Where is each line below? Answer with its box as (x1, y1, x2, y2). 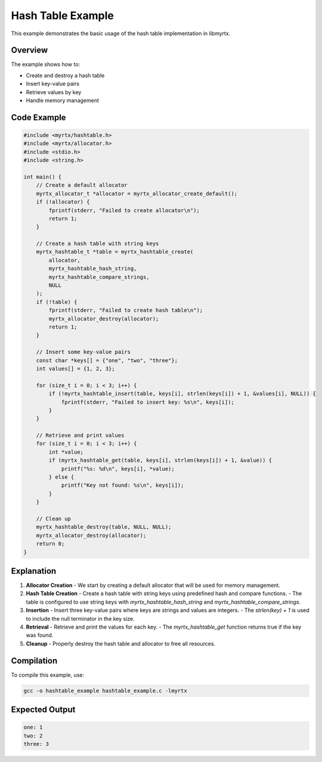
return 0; (36, 540, 65, 548)
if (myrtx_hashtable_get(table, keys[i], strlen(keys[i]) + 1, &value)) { (48, 457, 273, 464)
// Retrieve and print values (36, 432, 125, 439)
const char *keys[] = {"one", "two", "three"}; (36, 357, 178, 363)
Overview (11, 45, 48, 55)
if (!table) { (36, 298, 78, 305)
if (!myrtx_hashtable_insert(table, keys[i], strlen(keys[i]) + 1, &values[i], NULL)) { (48, 390, 316, 397)
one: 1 (23, 724, 43, 731)
